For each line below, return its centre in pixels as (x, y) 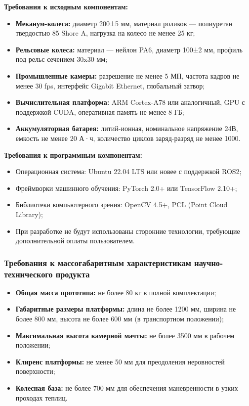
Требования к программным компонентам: (73, 155)
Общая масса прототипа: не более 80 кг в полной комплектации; (116, 292)
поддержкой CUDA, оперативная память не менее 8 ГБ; (100, 112)
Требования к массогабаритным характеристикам (98, 262)
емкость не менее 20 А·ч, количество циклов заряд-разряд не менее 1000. (128, 138)
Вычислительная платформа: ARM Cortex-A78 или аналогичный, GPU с (130, 102)
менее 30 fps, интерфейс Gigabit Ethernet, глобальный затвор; (110, 85)
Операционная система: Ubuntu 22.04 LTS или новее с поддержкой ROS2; (128, 171)
